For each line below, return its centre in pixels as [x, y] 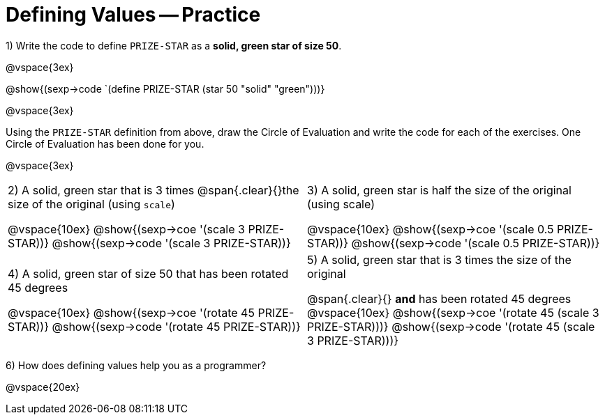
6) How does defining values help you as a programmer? [136, 365]
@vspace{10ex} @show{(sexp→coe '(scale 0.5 [431, 229]
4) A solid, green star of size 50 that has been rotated [148, 273]
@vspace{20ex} [43, 387]
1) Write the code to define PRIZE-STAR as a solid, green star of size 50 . [174, 45]
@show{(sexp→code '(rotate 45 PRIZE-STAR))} [176, 326]
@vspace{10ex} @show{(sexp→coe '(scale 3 [126, 229]
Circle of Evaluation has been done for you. [105, 143]
